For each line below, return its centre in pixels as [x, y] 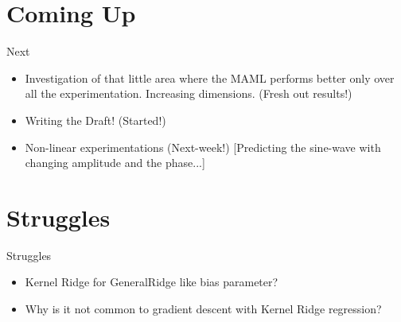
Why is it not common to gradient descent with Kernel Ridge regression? [203, 308]
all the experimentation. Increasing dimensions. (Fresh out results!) [189, 93]
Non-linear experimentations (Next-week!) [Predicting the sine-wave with [203, 147]
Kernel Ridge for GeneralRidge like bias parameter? [152, 282]
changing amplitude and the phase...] [115, 163]
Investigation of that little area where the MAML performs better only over [210, 78]
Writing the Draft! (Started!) [95, 120]
